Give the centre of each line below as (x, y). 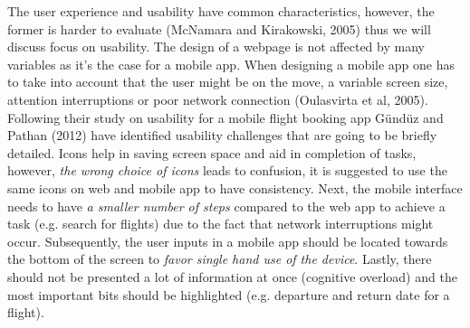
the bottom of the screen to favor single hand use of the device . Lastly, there (220, 259)
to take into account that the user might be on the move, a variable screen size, (228, 82)
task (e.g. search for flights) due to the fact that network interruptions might (221, 224)
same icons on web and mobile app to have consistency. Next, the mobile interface (235, 187)
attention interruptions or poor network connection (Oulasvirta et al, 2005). (218, 99)
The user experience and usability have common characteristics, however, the (221, 11)
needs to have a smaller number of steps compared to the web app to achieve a (226, 206)
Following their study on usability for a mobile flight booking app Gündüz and (225, 117)
